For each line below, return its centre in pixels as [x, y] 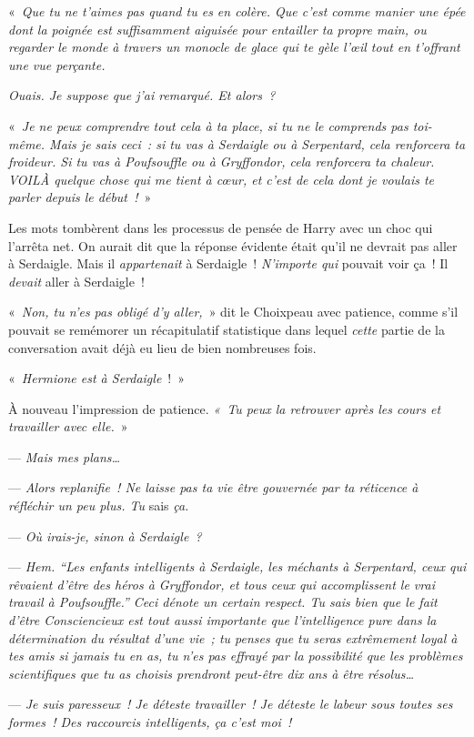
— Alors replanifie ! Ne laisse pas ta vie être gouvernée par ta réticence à [213, 487]
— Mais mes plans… [65, 456]
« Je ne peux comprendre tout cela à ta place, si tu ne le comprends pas [208, 125]
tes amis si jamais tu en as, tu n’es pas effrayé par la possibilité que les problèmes [236, 656]
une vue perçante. [57, 64]
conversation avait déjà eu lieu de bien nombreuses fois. [162, 347]
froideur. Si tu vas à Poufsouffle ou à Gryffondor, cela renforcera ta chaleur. [222, 162]
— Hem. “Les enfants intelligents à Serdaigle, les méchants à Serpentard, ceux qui [237, 566]
